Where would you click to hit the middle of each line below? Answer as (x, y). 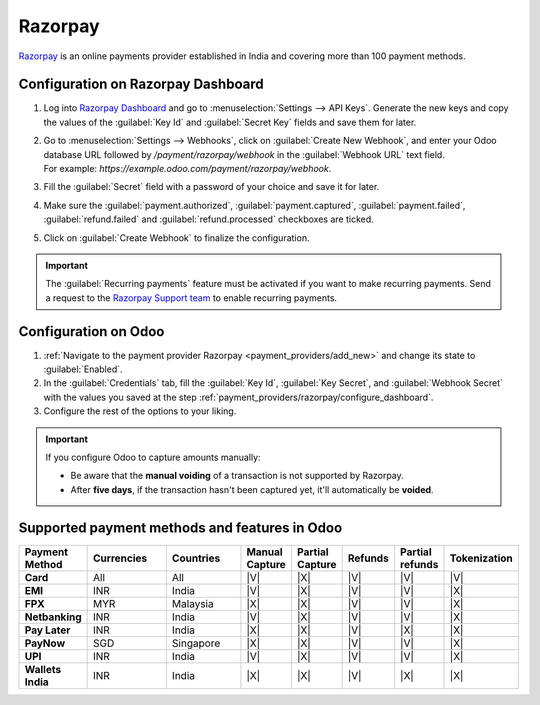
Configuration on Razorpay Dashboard (141, 84)
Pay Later (47, 630)
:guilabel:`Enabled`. (83, 369)
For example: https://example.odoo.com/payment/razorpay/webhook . (187, 169)
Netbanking (53, 617)
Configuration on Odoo (91, 331)
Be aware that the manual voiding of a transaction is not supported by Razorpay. (237, 476)
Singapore (196, 643)
